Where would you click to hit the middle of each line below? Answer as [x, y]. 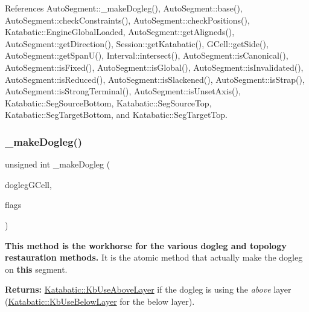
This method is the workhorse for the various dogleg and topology [146, 245]
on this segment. [36, 269]
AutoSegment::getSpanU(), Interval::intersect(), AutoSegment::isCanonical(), [147, 55]
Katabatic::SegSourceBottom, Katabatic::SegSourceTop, [108, 102]
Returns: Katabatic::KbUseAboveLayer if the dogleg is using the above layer [148, 289]
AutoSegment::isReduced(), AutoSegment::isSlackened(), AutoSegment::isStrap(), [155, 79]
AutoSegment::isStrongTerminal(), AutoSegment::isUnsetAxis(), [123, 91]
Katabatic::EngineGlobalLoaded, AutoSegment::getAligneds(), [120, 32]
